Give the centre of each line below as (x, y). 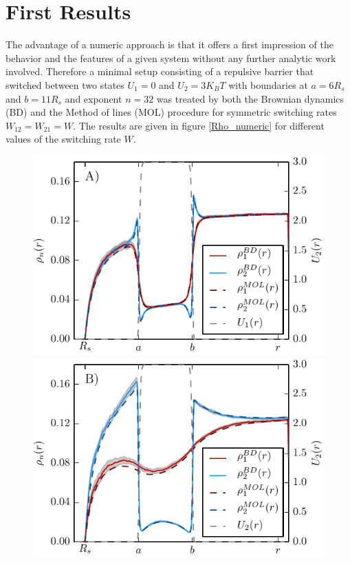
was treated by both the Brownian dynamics (250, 98)
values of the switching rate (63, 139)
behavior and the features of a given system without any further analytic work (171, 58)
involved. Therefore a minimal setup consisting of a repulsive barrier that (160, 71)
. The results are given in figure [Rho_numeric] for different (199, 125)
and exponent (94, 98)
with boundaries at (268, 84)
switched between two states (65, 84)
